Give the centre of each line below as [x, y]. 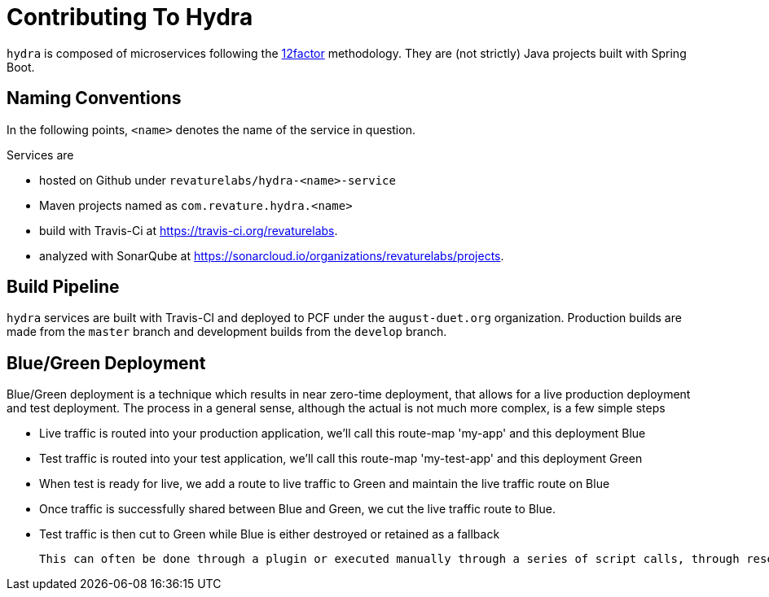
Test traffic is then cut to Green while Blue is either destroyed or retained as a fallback [270, 534]
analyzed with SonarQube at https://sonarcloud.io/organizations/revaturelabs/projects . [272, 255]
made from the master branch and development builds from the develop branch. [227, 332]
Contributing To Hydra [130, 17]
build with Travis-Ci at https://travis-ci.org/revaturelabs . [189, 230]
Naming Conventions [94, 98]
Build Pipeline [63, 287]
